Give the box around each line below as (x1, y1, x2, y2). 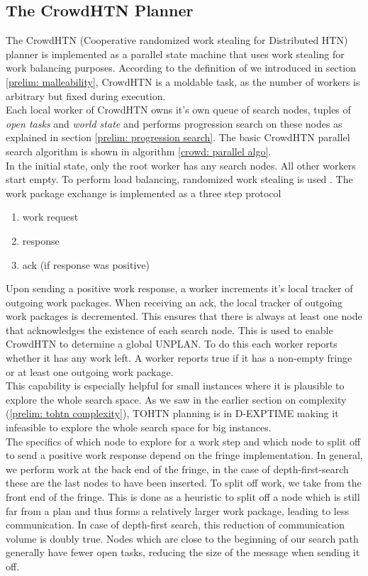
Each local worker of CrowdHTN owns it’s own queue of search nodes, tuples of (6, 102, 351, 117)
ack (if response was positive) (22, 257, 150, 272)
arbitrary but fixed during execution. (6, 88, 166, 103)
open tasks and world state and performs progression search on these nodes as (6, 116, 342, 131)
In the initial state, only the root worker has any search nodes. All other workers (6, 157, 356, 172)
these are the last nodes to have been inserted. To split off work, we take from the (6, 475, 362, 490)
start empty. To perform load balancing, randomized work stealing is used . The (6, 172, 353, 187)
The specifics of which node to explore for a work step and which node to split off (6, 433, 361, 448)
